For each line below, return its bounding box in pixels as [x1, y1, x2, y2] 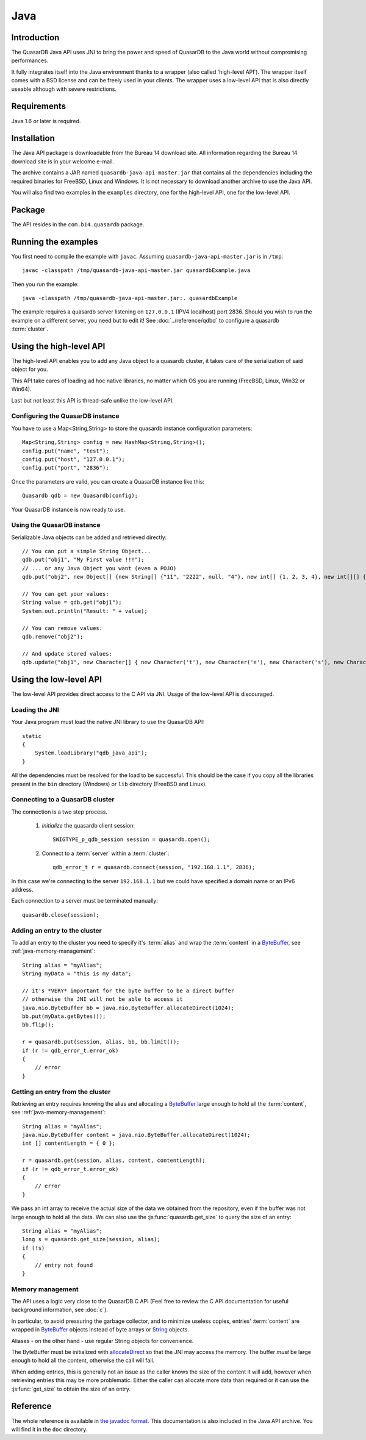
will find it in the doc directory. [11, 1425, 88, 1433]
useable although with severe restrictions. [11, 85, 117, 93]
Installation [11, 133, 55, 143]
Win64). [11, 385, 32, 393]
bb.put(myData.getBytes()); [22, 1013, 106, 1020]
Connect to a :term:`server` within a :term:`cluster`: [41, 850, 170, 857]
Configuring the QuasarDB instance [11, 412, 120, 420]
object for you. [11, 366, 48, 373]
